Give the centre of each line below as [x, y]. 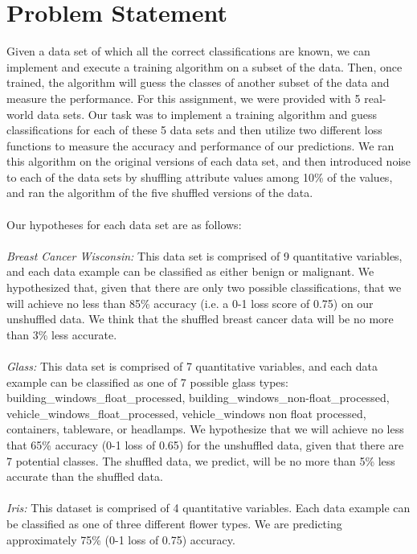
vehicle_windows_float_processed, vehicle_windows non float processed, [186, 413]
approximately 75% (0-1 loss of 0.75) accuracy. [121, 539]
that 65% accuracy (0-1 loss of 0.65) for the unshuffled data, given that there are [205, 444]
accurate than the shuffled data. [85, 476]
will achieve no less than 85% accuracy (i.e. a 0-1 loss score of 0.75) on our [190, 303]
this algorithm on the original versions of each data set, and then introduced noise [209, 161]
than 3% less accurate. [62, 334]
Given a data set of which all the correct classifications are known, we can [188, 51]
